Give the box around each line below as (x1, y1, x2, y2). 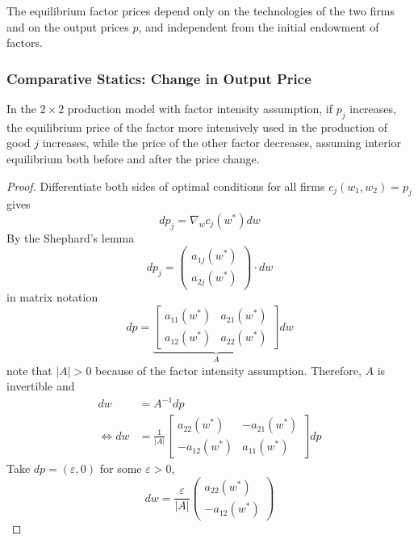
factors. (6, 34, 43, 51)
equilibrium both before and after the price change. (6, 150, 260, 167)
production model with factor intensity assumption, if (67, 100, 333, 116)
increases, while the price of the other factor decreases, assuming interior (42, 134, 402, 151)
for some (99, 460, 142, 477)
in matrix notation (6, 289, 98, 306)
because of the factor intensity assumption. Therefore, (95, 361, 362, 378)
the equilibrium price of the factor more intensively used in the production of (6, 118, 388, 135)
